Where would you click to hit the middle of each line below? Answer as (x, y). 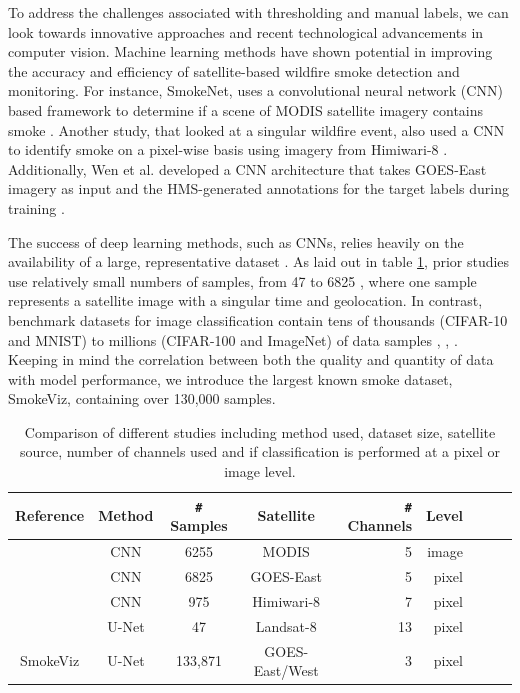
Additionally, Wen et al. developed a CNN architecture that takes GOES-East (247, 168)
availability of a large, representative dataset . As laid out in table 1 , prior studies (259, 261)
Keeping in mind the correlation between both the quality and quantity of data (251, 359)
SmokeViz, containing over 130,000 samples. (142, 398)
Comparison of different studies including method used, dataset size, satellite (260, 431)
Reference (50, 515)
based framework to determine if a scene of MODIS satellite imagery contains (246, 109)
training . (36, 207)
